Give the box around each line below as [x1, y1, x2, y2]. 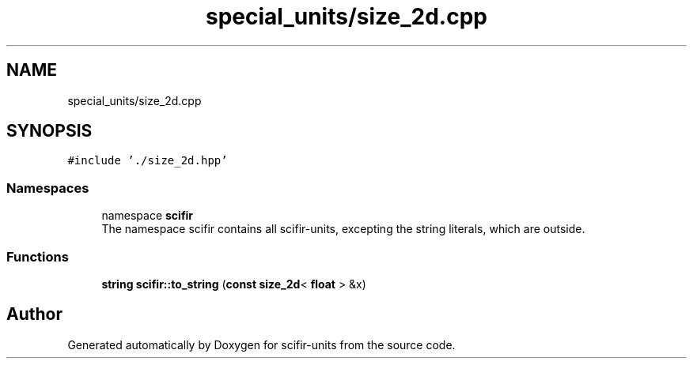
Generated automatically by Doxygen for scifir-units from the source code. [67, 337, 456, 352]
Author [6, 304, 62, 325]
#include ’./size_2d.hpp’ [67, 154, 228, 167]
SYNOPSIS [6, 121, 93, 141]
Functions [6, 248, 69, 265]
